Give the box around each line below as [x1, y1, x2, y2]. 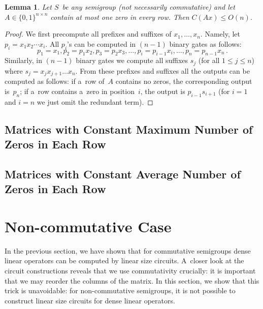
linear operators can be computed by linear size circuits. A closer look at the [5, 255, 244, 266]
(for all [198, 55, 220, 66]
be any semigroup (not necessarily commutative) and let [62, 2, 235, 12]
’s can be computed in [67, 38, 136, 49]
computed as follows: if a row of [5, 76, 105, 86]
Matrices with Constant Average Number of [5, 166, 241, 181]
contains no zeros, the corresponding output [115, 76, 252, 86]
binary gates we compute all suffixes [76, 55, 188, 66]
